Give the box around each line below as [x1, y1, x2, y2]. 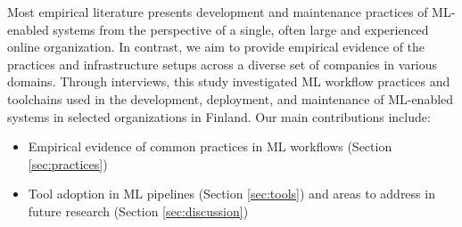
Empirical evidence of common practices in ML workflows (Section [28, 137, 392, 156]
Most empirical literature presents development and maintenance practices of [7, 3, 428, 20]
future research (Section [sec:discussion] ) [28, 201, 249, 220]
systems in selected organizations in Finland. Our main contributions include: [7, 107, 431, 126]
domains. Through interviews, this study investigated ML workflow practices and [7, 72, 450, 91]
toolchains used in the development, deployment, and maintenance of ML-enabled [7, 89, 454, 108]
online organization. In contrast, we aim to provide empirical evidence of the [7, 37, 425, 56]
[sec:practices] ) [28, 154, 108, 173]
